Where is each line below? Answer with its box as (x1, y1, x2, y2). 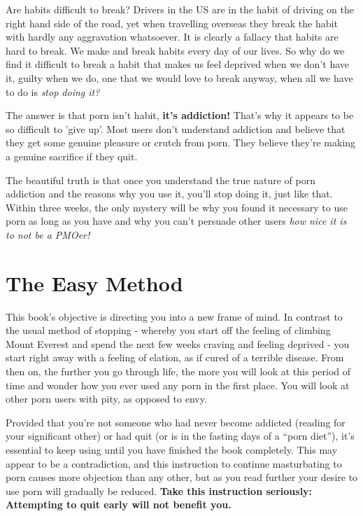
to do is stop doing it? (6, 84, 100, 99)
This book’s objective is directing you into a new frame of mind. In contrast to (6, 309, 343, 323)
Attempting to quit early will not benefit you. (6, 497, 232, 512)
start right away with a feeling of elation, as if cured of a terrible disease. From (6, 350, 344, 365)
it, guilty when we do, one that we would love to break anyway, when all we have (6, 70, 353, 85)
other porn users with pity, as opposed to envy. (6, 391, 207, 406)
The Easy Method (6, 268, 183, 297)
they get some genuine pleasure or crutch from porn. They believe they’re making (6, 135, 356, 150)
